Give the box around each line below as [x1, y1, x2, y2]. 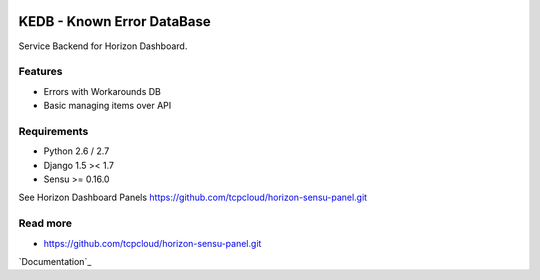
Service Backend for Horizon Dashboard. [18, 40, 188, 52]
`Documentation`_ [18, 255, 92, 267]
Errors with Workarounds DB [43, 85, 162, 97]
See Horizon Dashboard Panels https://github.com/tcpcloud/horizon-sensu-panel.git [18, 191, 368, 204]
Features [18, 65, 63, 79]
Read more [18, 216, 73, 230]
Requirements [18, 124, 89, 138]
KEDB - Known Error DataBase [18, 13, 211, 30]
